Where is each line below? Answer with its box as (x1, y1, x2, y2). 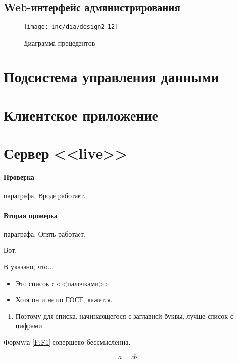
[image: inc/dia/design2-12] (24, 24, 119, 31)
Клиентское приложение (4, 105, 158, 125)
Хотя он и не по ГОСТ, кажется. (15, 294, 113, 305)
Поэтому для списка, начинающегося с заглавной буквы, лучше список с (15, 311, 233, 321)
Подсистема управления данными (4, 66, 219, 86)
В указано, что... (4, 261, 53, 271)
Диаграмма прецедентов (24, 37, 95, 48)
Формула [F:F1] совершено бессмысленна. (4, 337, 131, 347)
